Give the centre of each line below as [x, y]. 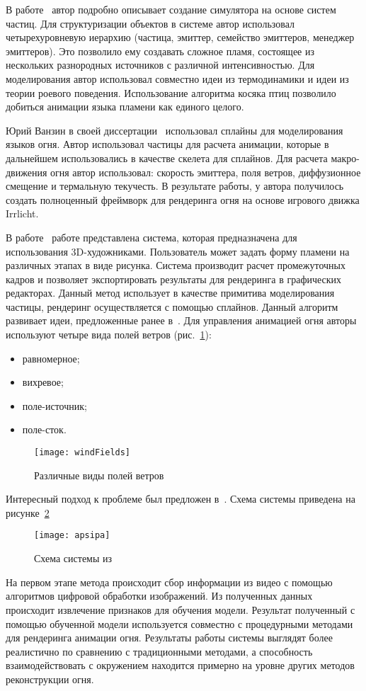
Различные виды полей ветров [99, 475]
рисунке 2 [28, 512]
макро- [345, 158]
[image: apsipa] [72, 536]
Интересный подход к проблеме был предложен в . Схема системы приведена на [181, 499]
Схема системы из [73, 558]
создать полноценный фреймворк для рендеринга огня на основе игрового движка [183, 199]
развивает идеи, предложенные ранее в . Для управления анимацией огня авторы [181, 320]
